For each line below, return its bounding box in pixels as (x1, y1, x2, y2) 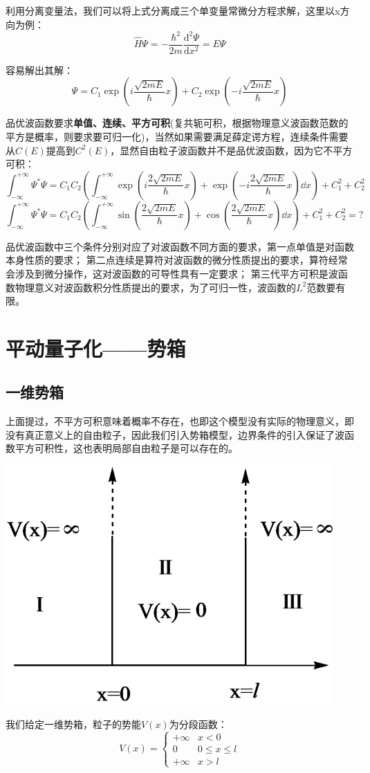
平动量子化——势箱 (6, 334, 186, 362)
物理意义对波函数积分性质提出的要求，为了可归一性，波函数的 (15, 280, 296, 294)
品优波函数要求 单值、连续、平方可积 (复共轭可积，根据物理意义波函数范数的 (6, 116, 349, 130)
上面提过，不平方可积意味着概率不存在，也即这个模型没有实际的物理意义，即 (6, 414, 354, 428)
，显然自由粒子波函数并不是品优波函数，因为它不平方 (110, 143, 353, 157)
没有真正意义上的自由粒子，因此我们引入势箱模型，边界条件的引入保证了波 (6, 427, 344, 442)
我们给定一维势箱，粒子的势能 (6, 716, 141, 731)
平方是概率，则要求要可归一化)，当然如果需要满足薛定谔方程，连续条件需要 (6, 129, 349, 143)
